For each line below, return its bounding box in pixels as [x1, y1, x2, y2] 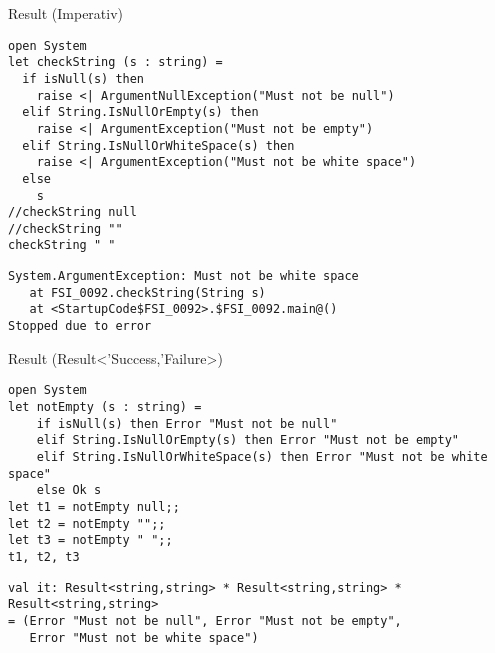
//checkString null [8, 205, 137, 220]
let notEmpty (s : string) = [8, 400, 202, 414]
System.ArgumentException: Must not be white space [8, 269, 359, 284]
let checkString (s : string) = [8, 55, 223, 70]
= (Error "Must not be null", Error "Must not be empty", [8, 613, 402, 628]
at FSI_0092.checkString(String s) [29, 285, 266, 300]
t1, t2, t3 [8, 549, 80, 564]
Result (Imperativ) [8, 3, 124, 23]
